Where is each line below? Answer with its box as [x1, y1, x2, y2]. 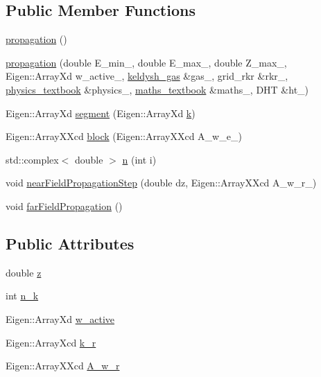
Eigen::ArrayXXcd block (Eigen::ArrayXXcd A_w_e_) [6, 129, 242, 143]
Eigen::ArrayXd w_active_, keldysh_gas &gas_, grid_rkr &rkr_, [6, 69, 288, 83]
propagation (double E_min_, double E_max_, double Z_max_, [6, 55, 287, 69]
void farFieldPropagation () [6, 198, 123, 213]
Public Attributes [6, 232, 135, 254]
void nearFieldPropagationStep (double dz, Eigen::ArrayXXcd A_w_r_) [6, 175, 317, 190]
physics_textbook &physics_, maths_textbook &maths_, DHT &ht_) [6, 82, 309, 96]
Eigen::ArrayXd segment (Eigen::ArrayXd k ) [6, 105, 196, 120]
